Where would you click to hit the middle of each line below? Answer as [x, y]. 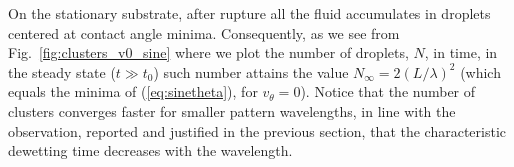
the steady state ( [62, 71]
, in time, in [461, 52]
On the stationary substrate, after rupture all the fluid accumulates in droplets [249, 13]
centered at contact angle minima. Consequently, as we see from [204, 32]
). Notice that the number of [388, 91]
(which [480, 71]
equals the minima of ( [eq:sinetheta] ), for [133, 91]
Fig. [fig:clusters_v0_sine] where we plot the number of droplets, [208, 52]
